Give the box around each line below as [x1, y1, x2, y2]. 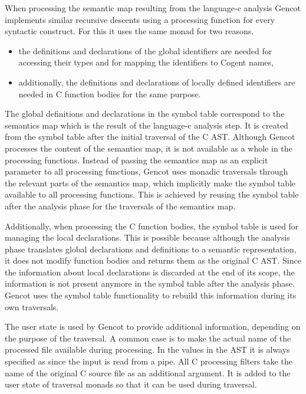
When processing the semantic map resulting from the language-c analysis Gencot [5, 2, 301, 14]
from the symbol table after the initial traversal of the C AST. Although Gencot [5, 130, 295, 143]
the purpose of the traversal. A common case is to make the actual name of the [5, 331, 291, 344]
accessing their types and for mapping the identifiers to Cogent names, [18, 56, 274, 68]
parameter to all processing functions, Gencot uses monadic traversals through [5, 165, 288, 178]
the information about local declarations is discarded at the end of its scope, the [5, 265, 295, 278]
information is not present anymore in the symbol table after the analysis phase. [5, 277, 295, 290]
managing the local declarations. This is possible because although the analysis [5, 231, 290, 244]
